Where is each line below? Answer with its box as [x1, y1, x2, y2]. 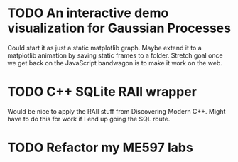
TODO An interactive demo [7, 5, 169, 21]
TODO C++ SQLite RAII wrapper [7, 84, 198, 100]
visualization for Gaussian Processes [7, 20, 231, 36]
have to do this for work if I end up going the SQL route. [7, 114, 171, 123]
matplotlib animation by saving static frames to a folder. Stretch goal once [7, 51, 224, 60]
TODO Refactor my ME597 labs [7, 140, 193, 156]
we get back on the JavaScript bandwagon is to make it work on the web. [7, 58, 222, 67]
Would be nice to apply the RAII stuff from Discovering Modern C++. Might [7, 107, 226, 115]
